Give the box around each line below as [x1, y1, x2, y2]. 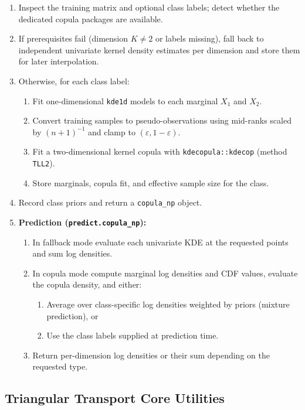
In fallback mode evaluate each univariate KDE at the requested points [32, 235, 289, 248]
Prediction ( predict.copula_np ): [18, 216, 147, 228]
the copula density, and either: [32, 278, 142, 291]
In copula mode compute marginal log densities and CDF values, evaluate [32, 266, 298, 279]
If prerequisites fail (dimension [18, 32, 128, 45]
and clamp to [88, 125, 135, 138]
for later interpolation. [18, 55, 99, 67]
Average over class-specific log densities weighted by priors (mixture [46, 298, 290, 310]
